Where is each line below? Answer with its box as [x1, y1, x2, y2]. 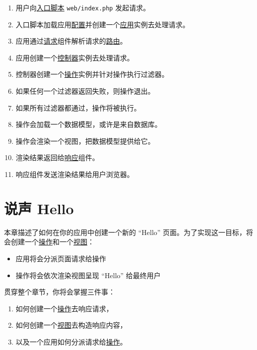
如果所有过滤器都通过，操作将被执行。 [15, 102, 141, 113]
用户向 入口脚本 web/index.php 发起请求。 [15, 2, 150, 12]
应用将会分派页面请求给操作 [15, 253, 106, 263]
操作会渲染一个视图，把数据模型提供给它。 [15, 135, 155, 146]
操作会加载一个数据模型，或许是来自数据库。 [15, 119, 162, 129]
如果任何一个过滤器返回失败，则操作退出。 [15, 86, 155, 96]
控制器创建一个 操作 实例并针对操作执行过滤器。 [15, 69, 169, 79]
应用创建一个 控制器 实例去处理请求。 [15, 52, 134, 62]
